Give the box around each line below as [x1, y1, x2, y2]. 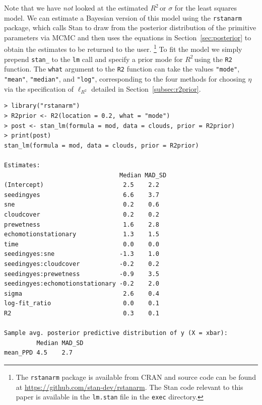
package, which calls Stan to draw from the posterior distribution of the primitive [4, 22, 256, 33]
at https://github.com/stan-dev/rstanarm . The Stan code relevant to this [16, 381, 243, 392]
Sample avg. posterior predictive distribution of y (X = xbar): [4, 329, 228, 337]
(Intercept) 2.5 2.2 [4, 181, 159, 189]
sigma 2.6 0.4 [4, 290, 159, 297]
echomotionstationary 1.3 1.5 [4, 231, 159, 238]
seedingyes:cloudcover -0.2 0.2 [4, 260, 159, 267]
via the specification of [4, 83, 74, 94]
